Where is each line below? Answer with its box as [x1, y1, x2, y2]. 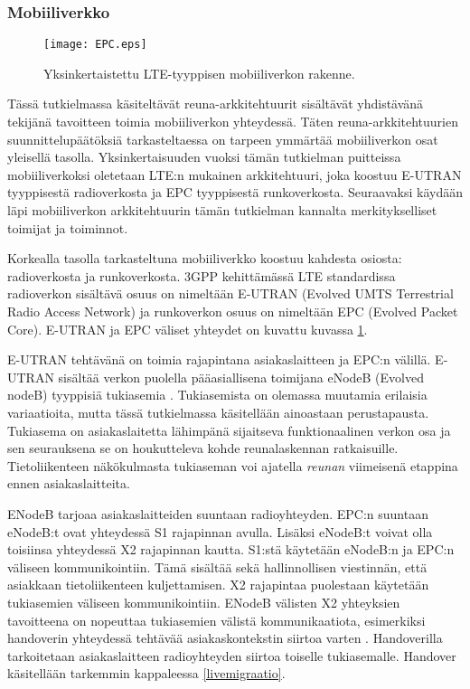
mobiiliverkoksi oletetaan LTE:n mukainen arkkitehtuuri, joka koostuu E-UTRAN [7, 165, 462, 184]
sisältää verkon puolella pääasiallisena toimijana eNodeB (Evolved [58, 367, 424, 386]
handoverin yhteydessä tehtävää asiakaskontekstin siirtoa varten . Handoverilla [7, 628, 443, 647]
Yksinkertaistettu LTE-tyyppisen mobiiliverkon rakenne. [43, 63, 355, 82]
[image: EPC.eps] [43, 38, 147, 52]
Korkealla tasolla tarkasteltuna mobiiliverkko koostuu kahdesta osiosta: [7, 249, 402, 268]
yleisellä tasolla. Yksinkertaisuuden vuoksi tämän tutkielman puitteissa [7, 147, 401, 166]
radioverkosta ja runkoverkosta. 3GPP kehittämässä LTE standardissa [7, 266, 396, 285]
